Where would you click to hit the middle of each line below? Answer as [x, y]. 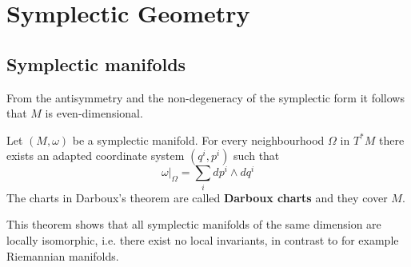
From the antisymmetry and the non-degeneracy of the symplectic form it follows [205, 97]
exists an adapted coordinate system [96, 155]
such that [257, 155]
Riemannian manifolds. [63, 255]
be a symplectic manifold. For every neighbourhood [198, 139]
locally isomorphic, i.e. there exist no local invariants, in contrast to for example [203, 239]
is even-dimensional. [94, 113]
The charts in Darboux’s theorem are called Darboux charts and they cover [197, 197]
